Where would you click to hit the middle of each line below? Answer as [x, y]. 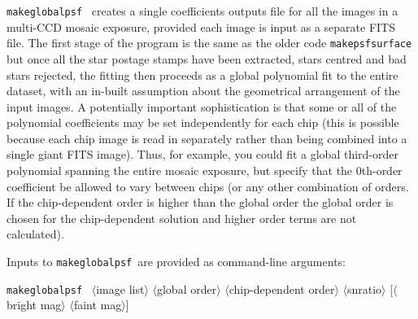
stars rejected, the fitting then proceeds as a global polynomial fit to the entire [202, 74]
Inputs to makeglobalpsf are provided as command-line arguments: [176, 262]
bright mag [34, 305]
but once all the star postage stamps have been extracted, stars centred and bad [207, 58]
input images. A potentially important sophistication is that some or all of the [202, 106]
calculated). [35, 234]
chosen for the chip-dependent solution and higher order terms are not [182, 218]
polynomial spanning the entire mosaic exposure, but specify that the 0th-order [205, 170]
